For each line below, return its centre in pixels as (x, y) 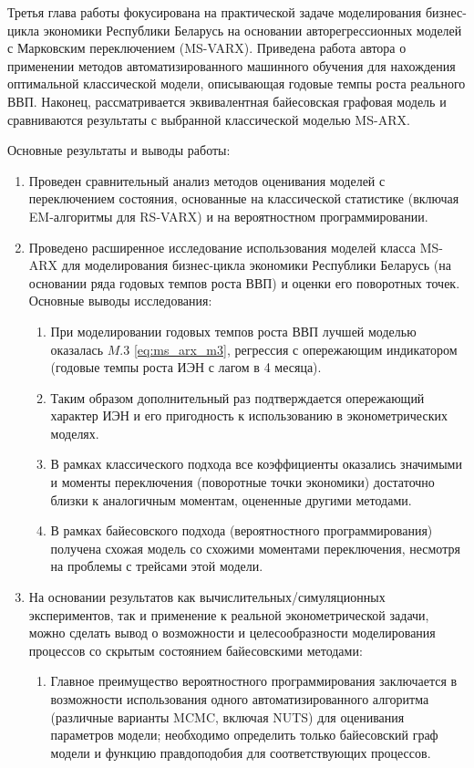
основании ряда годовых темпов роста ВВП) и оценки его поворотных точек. (244, 282)
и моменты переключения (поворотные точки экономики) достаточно (242, 482)
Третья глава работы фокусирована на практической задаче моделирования (215, 12)
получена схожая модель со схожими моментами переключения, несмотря (255, 548)
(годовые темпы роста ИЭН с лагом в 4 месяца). (186, 367)
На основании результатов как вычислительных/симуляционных (207, 597)
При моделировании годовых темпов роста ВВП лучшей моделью (233, 331)
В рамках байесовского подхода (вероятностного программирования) (242, 530)
